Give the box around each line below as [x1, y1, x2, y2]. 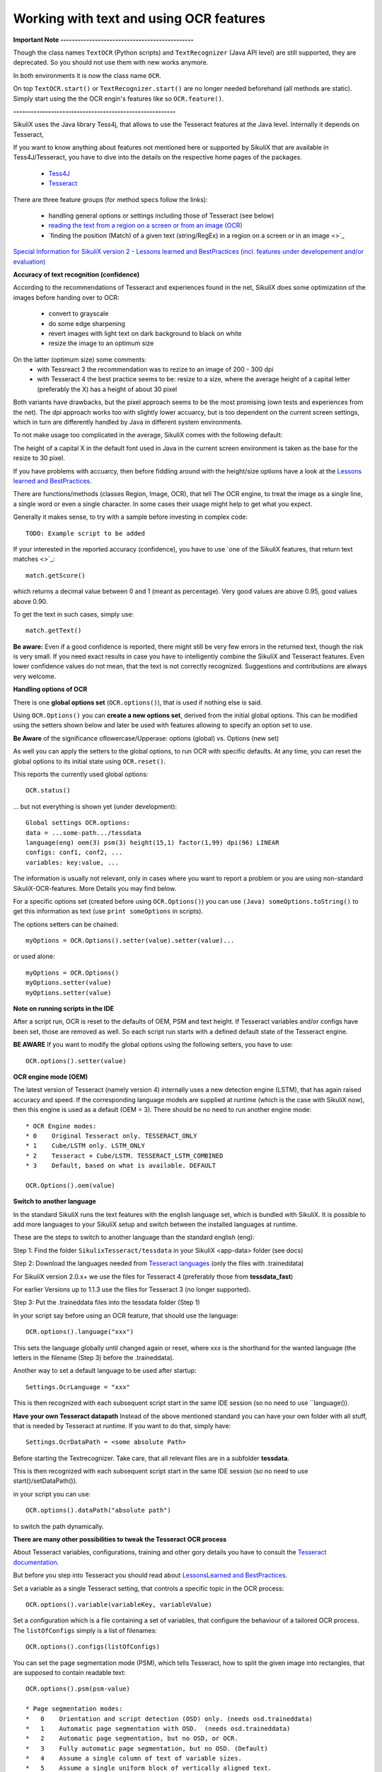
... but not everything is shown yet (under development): [13, 802, 177, 811]
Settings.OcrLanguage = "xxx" [25, 1383, 131, 1391]
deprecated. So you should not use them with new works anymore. [13, 58, 209, 67]
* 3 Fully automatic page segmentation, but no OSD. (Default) [25, 1744, 268, 1752]
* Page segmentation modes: [25, 1705, 123, 1713]
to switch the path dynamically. [13, 1522, 104, 1530]
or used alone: [13, 952, 56, 960]
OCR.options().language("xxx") [25, 1328, 134, 1336]
